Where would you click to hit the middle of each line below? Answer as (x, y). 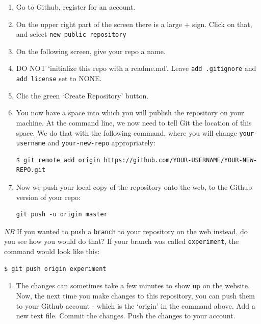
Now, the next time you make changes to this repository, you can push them (135, 295)
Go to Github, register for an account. (76, 7)
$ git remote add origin (58, 160)
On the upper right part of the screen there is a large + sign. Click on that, (134, 24)
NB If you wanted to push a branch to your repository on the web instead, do (126, 231)
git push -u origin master (62, 215)
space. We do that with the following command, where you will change (126, 132)
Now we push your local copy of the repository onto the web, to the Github (134, 187)
